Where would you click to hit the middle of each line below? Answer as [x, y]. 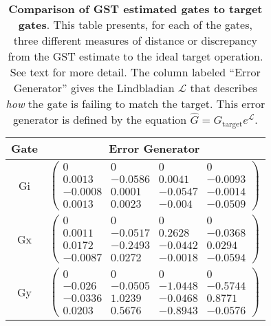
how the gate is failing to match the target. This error [135, 104]
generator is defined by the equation [100, 119]
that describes [224, 88]
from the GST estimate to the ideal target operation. [135, 56]
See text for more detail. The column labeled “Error [135, 72]
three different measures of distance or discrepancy [135, 40]
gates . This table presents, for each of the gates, [135, 24]
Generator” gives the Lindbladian [94, 88]
